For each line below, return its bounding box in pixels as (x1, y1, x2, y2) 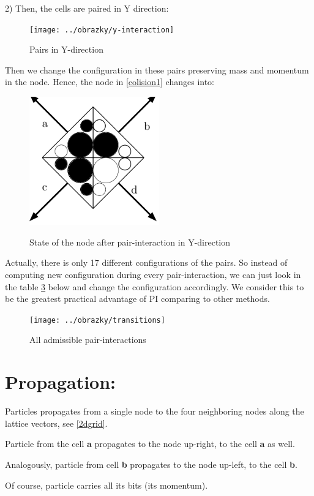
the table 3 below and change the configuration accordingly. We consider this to (5, 280, 304, 293)
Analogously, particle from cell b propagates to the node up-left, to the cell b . (5, 457, 297, 470)
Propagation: (5, 369, 116, 394)
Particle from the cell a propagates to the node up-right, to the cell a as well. (5, 437, 295, 450)
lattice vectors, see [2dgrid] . (5, 416, 108, 429)
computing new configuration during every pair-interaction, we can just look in (5, 268, 301, 281)
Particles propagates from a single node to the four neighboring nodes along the (5, 405, 304, 418)
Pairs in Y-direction (29, 43, 103, 56)
